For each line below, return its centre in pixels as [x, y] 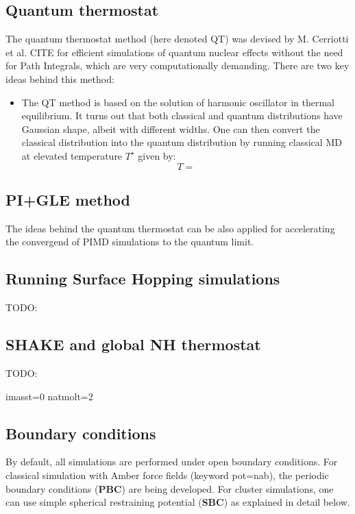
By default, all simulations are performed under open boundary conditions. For [172, 462]
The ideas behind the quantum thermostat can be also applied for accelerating [170, 228]
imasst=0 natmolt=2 [49, 396]
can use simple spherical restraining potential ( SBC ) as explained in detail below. [178, 502]
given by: [157, 155]
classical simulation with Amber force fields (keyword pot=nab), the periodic [167, 475]
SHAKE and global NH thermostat [133, 344]
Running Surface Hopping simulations [143, 279]
